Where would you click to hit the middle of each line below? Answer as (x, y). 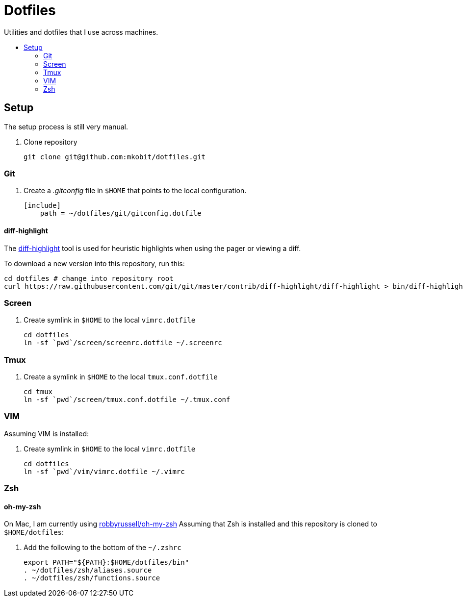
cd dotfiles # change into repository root (89, 278)
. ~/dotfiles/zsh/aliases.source (88, 570)
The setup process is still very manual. (66, 126)
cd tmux (38, 392)
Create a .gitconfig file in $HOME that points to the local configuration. (135, 191)
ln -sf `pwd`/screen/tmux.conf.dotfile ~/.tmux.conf (127, 400)
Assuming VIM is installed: (46, 433)
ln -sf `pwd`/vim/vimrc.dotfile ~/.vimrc (104, 471)
